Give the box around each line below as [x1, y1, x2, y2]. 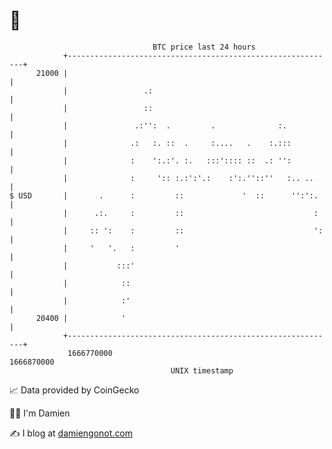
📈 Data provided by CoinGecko [9, 384, 140, 396]
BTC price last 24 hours [152, 42, 256, 52]
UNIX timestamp [170, 365, 234, 376]
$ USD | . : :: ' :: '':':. [9, 190, 319, 201]
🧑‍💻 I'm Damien [9, 407, 71, 419]
